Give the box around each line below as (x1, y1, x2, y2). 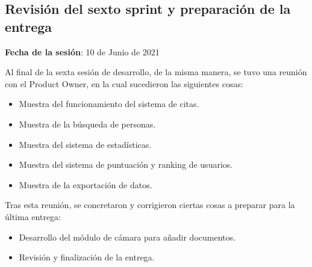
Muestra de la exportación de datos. (19, 178, 152, 191)
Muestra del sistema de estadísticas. (19, 138, 152, 150)
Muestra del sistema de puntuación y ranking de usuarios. (19, 158, 233, 171)
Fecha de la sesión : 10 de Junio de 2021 (5, 45, 160, 58)
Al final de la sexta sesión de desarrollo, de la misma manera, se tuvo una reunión (5, 66, 307, 78)
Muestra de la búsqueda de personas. (19, 117, 156, 130)
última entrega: (5, 210, 61, 222)
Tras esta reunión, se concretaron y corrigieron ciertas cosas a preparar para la (5, 198, 295, 211)
